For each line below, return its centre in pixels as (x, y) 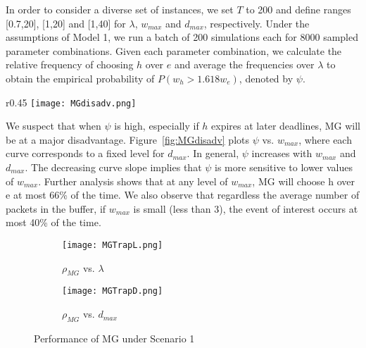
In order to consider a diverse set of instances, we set (120, 9)
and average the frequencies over (244, 64)
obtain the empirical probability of (80, 78)
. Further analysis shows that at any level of (133, 181)
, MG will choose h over (304, 181)
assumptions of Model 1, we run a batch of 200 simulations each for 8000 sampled (182, 37)
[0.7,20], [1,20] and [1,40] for (66, 23)
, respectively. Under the (257, 23)
